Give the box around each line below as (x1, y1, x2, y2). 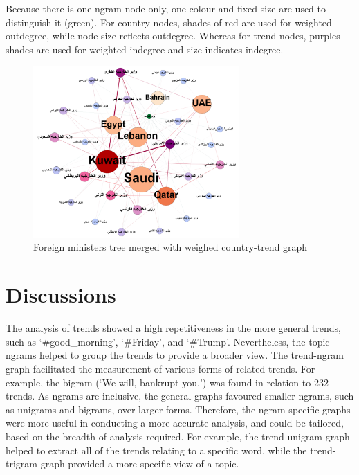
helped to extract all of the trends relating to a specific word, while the (6, 442, 307, 457)
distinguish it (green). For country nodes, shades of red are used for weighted (6, 15, 332, 29)
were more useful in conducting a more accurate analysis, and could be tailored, (6, 415, 344, 430)
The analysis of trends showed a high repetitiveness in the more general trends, (6, 321, 341, 335)
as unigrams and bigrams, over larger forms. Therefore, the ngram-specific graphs (6, 402, 351, 416)
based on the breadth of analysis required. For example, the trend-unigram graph (6, 429, 350, 443)
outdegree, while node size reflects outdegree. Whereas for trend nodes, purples (6, 28, 340, 43)
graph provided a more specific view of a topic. (40, 456, 239, 471)
